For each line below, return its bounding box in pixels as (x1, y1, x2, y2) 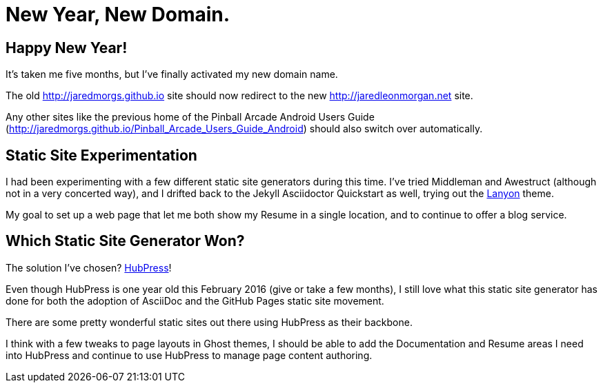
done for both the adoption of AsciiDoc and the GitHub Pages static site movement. (6, 294, 384, 307)
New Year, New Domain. (6, 3, 230, 26)
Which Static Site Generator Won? (6, 232, 245, 250)
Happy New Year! (6, 39, 128, 57)
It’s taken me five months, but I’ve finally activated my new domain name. (6, 68, 338, 81)
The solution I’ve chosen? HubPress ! (6, 261, 172, 274)
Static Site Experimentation (6, 146, 197, 164)
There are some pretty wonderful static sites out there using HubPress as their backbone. (6, 316, 413, 328)
